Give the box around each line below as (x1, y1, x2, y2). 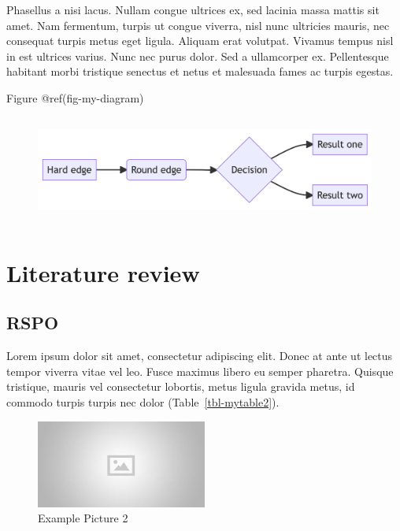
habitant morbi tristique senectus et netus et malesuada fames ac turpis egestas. (6, 63, 394, 80)
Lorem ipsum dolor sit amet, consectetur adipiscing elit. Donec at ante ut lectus (6, 347, 393, 364)
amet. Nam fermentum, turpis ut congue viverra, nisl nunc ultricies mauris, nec (6, 17, 390, 33)
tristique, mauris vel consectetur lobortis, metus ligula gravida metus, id (6, 378, 355, 395)
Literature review (6, 256, 200, 288)
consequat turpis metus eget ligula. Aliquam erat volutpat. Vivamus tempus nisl (6, 32, 394, 49)
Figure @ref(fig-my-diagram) (6, 89, 144, 106)
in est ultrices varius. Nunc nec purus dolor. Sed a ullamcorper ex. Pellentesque (6, 47, 389, 64)
